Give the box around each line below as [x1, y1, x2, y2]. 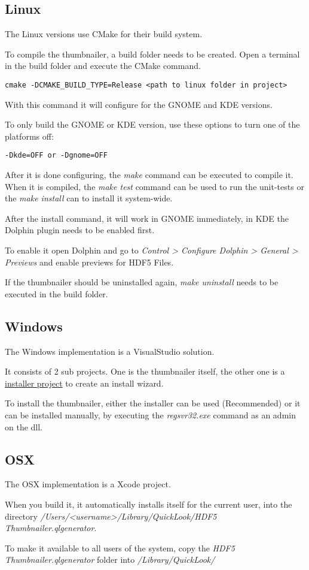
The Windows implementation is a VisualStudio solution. [5, 345, 215, 357]
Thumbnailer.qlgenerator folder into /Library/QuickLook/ [5, 553, 215, 566]
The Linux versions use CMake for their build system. [5, 28, 203, 40]
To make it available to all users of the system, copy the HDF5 [5, 541, 235, 554]
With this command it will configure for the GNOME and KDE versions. [5, 98, 273, 110]
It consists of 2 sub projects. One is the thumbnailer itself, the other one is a [5, 365, 285, 378]
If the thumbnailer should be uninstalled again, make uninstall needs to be [5, 276, 279, 288]
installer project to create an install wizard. [5, 376, 164, 389]
